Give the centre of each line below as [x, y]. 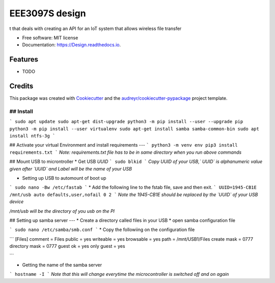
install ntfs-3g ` [32, 136]
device [17, 202]
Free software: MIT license [50, 38]
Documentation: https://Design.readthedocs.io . [72, 45]
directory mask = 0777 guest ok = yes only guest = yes [67, 246]
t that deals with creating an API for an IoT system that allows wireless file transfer [95, 29]
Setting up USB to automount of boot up [64, 178]
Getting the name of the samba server [62, 265]
